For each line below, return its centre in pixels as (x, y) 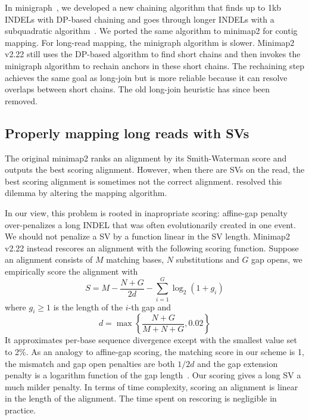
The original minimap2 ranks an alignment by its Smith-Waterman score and (146, 158)
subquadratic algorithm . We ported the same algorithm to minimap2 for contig (151, 31)
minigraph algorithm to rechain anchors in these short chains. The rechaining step (155, 65)
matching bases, (135, 259)
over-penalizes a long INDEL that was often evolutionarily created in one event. (150, 224)
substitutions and (207, 259)
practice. (21, 410)
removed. (21, 100)
